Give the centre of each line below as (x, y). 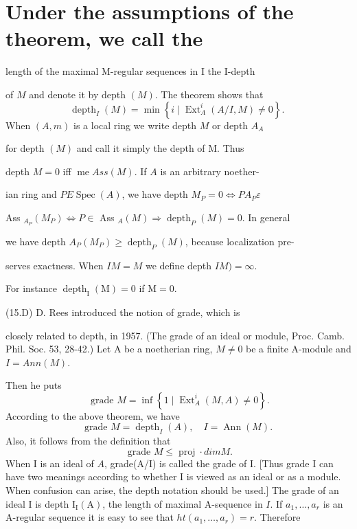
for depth (25, 148)
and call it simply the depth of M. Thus (160, 148)
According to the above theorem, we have (93, 415)
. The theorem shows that (209, 94)
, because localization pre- (240, 241)
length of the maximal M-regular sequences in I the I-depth (130, 71)
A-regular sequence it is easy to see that (90, 517)
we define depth (178, 265)
